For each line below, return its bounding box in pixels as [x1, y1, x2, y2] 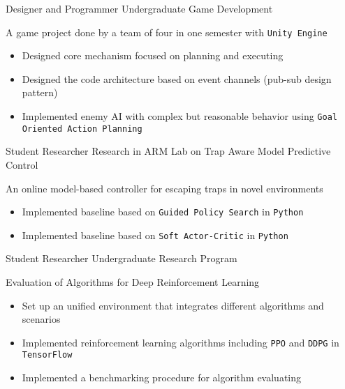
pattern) [22, 85, 58, 100]
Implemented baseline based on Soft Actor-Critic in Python [22, 227, 288, 242]
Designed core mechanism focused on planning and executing [22, 48, 284, 63]
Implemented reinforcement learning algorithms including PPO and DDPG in [22, 335, 339, 349]
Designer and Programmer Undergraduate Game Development [6, 1, 273, 15]
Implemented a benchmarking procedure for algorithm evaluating [22, 370, 302, 385]
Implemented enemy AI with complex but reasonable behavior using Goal [22, 109, 337, 123]
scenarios [22, 312, 61, 326]
